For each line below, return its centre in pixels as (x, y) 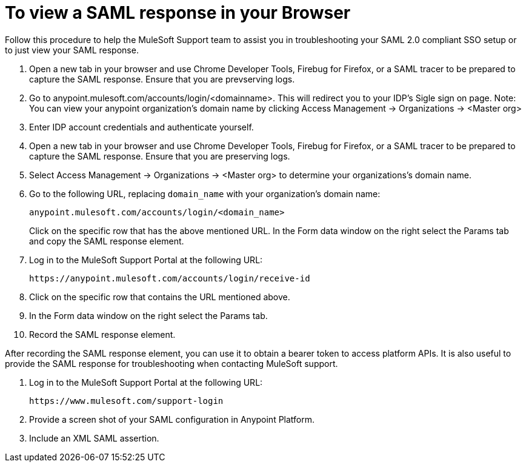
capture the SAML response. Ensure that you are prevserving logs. (162, 79)
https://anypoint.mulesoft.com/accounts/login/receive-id (170, 278)
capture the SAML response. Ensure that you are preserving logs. (160, 156)
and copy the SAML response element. (107, 241)
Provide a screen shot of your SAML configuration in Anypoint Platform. (172, 419)
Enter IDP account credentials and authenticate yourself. (141, 127)
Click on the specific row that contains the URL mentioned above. (160, 297)
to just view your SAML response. (72, 50)
